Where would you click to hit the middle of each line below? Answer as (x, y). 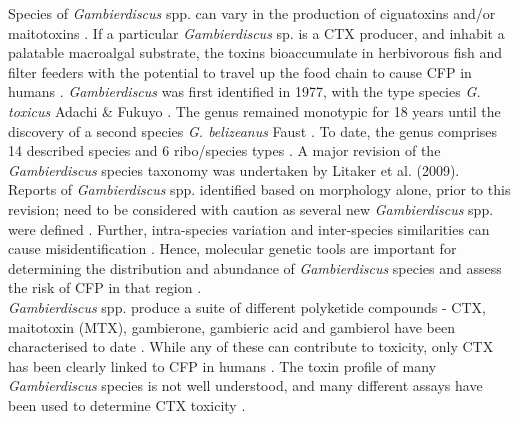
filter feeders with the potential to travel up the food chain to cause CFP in (240, 71)
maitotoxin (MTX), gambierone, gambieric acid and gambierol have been (231, 326)
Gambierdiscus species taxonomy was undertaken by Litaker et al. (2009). (234, 169)
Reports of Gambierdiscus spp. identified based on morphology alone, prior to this (259, 189)
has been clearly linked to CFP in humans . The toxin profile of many (222, 365)
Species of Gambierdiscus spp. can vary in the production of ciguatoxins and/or (252, 13)
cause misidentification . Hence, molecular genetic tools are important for (232, 248)
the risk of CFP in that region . (105, 287)
